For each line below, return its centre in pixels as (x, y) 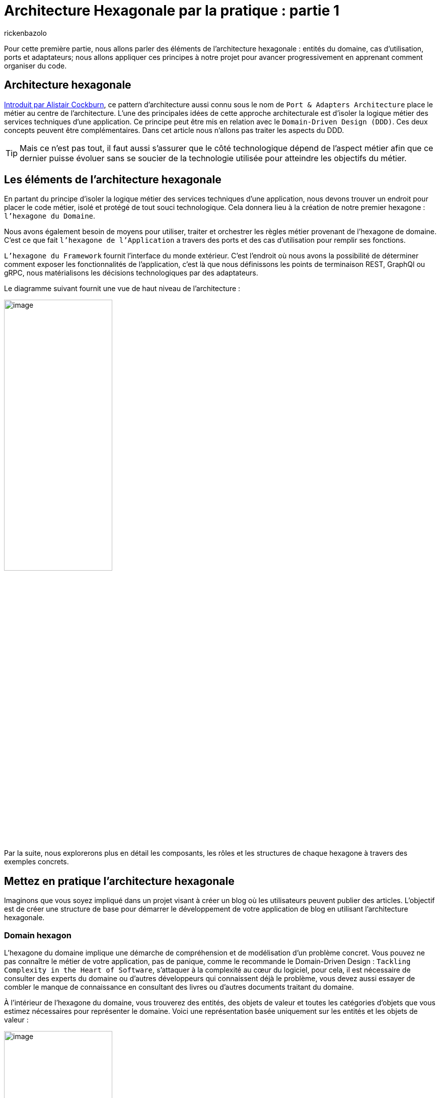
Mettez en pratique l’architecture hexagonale (119, 881)
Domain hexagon (38, 935)
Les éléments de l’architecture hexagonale (113, 180)
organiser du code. (35, 65)
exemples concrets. (36, 862)
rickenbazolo (25, 33)
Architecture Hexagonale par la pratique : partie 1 (172, 11)
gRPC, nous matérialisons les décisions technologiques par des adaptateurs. (131, 273)
